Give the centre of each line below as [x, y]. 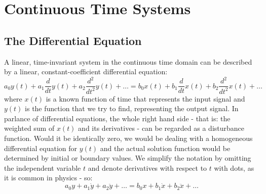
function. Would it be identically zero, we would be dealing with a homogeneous [128, 138]
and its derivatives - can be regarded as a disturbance [161, 128]
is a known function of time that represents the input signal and [145, 98]
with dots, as [234, 167]
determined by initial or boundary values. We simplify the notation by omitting [128, 158]
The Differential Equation [73, 40]
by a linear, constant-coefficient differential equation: [86, 71]
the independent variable [43, 167]
